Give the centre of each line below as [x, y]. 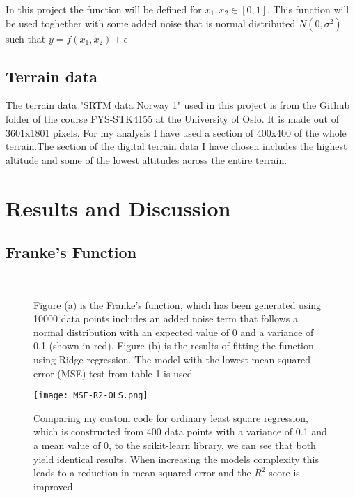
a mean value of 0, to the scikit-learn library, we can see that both [175, 445]
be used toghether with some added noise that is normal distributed [151, 23]
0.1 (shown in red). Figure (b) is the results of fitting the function [174, 346]
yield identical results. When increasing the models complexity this [176, 459]
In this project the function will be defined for [104, 9]
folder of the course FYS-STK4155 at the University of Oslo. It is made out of [172, 118]
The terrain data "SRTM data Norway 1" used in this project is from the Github [178, 105]
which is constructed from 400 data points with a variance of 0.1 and [180, 431]
